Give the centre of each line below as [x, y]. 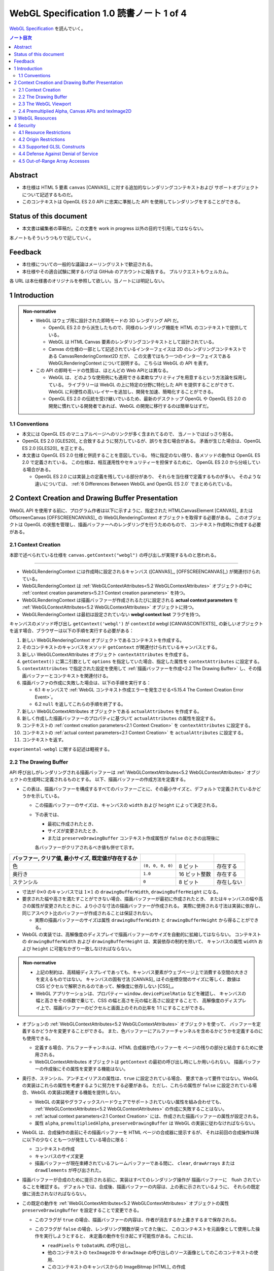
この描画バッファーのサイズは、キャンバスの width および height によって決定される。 [127, 805]
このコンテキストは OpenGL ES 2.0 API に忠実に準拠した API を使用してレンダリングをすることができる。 [132, 202]
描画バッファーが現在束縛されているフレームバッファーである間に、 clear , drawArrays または [135, 1163]
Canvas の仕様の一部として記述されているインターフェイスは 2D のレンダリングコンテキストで [147, 349]
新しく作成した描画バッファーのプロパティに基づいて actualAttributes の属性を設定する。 [120, 718]
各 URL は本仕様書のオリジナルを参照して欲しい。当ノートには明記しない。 [88, 281]
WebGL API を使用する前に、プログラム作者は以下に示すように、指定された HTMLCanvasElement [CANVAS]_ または [131, 510]
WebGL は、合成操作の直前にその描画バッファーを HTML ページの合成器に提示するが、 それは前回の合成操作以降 [141, 1132]
